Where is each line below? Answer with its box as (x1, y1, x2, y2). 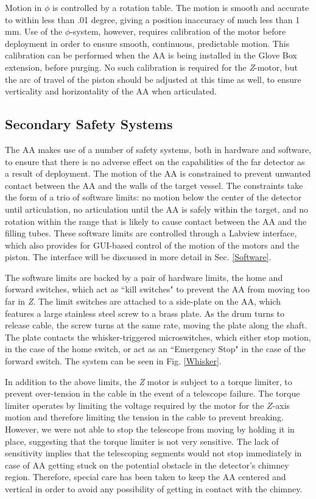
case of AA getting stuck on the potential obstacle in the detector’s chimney (5, 458, 289, 471)
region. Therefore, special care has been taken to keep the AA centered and (5, 470, 286, 483)
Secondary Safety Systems (5, 115, 173, 133)
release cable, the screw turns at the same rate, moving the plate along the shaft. (5, 319, 307, 331)
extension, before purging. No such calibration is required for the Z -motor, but (5, 60, 298, 73)
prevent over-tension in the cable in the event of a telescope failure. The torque (5, 387, 300, 400)
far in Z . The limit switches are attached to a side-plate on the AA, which (5, 295, 281, 308)
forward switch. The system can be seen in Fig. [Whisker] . (5, 355, 222, 367)
